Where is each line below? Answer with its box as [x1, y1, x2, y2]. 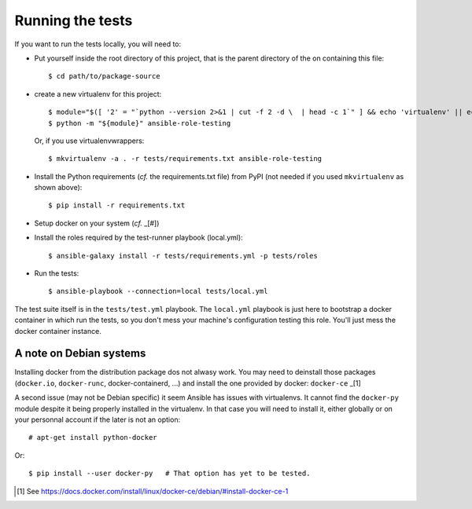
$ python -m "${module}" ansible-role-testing [48, 119, 231, 127]
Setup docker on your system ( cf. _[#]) [34, 218, 160, 228]
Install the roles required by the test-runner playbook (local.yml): [34, 233, 243, 243]
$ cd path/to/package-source [48, 71, 160, 81]
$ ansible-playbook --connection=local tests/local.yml [48, 287, 268, 296]
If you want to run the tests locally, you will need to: [14, 39, 182, 49]
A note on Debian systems [14, 346, 146, 361]
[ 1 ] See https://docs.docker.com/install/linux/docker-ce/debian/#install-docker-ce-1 [17, 486, 289, 496]
